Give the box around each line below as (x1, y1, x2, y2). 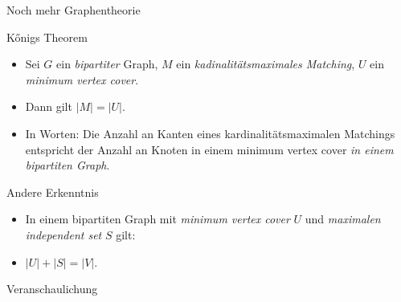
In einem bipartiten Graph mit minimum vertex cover (25, 210, 290, 227)
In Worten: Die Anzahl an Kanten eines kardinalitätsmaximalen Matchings (25, 124, 395, 141)
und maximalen (305, 210, 381, 227)
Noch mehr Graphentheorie (6, 2, 141, 18)
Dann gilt (25, 98, 72, 115)
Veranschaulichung (6, 280, 98, 297)
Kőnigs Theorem (6, 28, 88, 45)
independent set (25, 226, 102, 243)
